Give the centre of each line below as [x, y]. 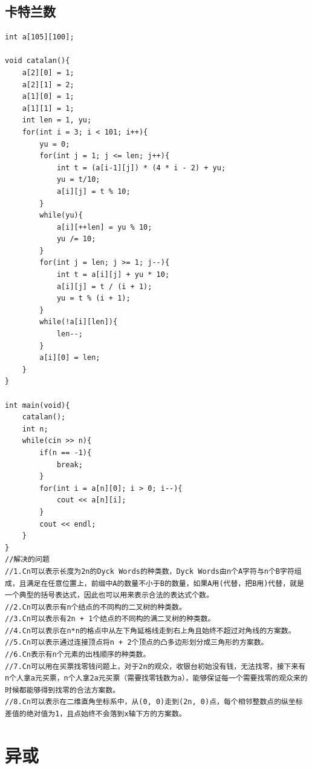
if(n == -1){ [66, 452]
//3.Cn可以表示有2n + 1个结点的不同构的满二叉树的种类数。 [110, 619]
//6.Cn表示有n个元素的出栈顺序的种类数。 [78, 655]
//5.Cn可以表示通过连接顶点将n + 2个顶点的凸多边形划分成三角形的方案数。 [137, 643]
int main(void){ [37, 405]
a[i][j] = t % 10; [93, 191]
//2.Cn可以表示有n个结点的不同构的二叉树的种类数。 [96, 607]
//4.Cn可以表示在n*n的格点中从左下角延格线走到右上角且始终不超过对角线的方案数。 [150, 631]
